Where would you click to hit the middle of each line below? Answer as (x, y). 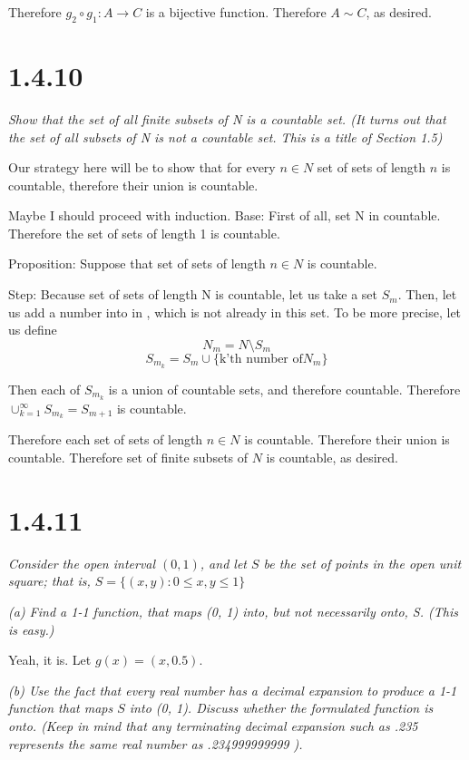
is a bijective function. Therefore (236, 12)
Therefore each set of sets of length (106, 439)
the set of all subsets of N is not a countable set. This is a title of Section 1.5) (225, 136)
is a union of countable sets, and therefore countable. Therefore (284, 389)
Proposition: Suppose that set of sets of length (137, 263)
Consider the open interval (82, 563)
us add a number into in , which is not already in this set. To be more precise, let (235, 312)
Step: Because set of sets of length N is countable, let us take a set (193, 294)
